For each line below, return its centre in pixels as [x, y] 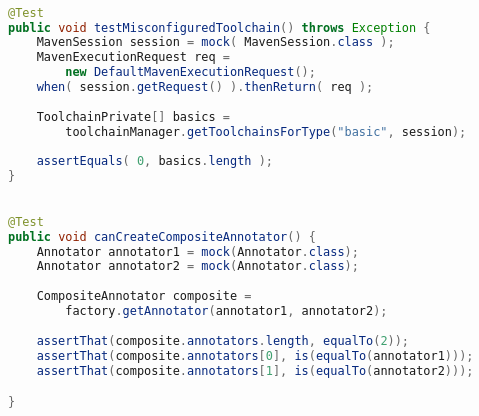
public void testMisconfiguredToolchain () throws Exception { [219, 27]
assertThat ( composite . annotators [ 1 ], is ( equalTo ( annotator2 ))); [255, 370]
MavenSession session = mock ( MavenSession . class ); [215, 42]
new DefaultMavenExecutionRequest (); [190, 72]
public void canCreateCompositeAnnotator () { [162, 236]
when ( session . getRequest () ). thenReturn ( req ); [205, 87]
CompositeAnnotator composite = [144, 296]
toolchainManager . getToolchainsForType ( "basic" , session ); [266, 131]
